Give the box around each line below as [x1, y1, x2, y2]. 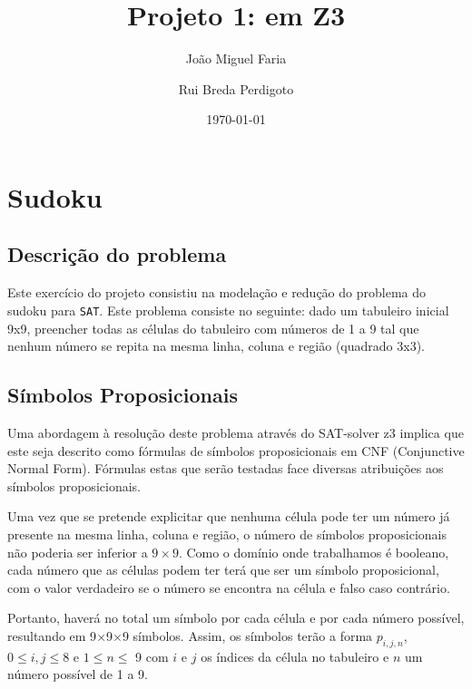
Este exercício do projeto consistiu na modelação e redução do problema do [7, 283, 427, 302]
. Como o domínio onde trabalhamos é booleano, [178, 542, 449, 561]
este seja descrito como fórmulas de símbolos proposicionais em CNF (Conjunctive [7, 441, 465, 460]
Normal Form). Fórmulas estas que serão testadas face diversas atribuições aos [7, 459, 444, 478]
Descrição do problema [7, 240, 227, 268]
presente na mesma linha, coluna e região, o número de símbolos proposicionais [7, 524, 447, 543]
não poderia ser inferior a [7, 542, 148, 561]
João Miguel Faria [185, 49, 287, 68]
